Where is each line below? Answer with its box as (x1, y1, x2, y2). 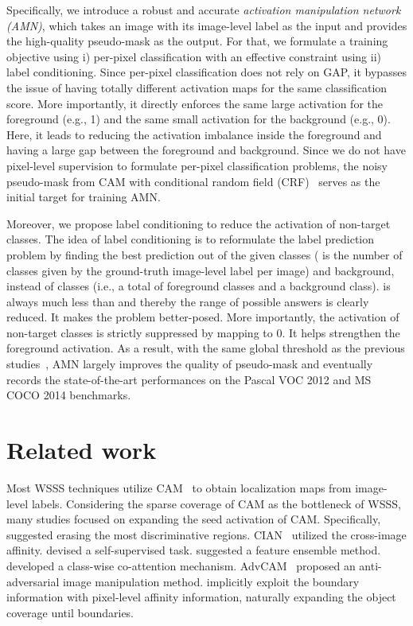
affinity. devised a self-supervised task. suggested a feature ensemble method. (6, 542, 381, 558)
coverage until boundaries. (6, 604, 134, 620)
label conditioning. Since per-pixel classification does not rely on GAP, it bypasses (6, 64, 407, 80)
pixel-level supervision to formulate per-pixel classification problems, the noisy (6, 157, 388, 173)
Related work (6, 434, 157, 466)
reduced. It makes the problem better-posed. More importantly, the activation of (6, 309, 399, 325)
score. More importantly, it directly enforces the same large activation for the (6, 95, 383, 111)
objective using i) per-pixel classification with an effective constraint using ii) (6, 48, 382, 64)
